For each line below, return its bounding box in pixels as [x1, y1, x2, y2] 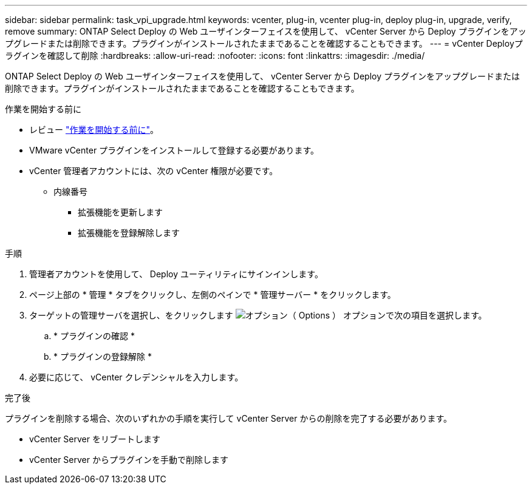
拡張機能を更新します [78, 207, 163, 217]
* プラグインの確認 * [53, 331, 135, 341]
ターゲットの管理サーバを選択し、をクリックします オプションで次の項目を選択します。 [29, 310, 487, 320]
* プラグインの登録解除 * [53, 351, 152, 362]
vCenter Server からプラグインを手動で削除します [29, 454, 228, 465]
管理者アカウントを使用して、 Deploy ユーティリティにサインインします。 [29, 269, 323, 279]
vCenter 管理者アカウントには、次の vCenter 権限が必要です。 [29, 166, 278, 176]
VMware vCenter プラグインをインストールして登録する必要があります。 [29, 145, 319, 155]
